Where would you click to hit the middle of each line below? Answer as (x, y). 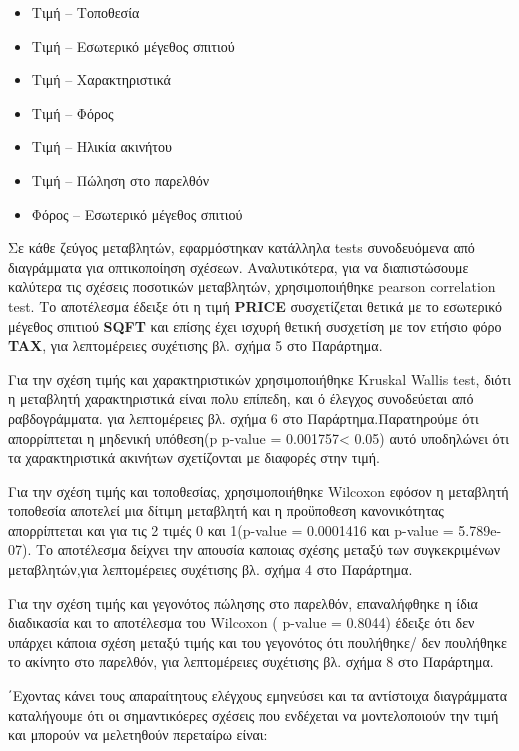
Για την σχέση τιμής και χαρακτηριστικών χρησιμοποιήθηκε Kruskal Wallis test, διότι (259, 378)
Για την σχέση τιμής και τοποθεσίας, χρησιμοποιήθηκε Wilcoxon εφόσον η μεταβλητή (258, 490)
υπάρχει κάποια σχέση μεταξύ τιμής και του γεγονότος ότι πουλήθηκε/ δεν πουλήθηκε (257, 641)
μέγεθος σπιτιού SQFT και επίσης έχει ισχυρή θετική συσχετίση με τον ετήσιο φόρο (255, 325)
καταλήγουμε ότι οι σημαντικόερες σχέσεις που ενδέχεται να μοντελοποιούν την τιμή (253, 714)
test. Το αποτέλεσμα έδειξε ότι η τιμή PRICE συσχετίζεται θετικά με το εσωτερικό (255, 305)
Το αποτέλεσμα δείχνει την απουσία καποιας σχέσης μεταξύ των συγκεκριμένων (268, 549)
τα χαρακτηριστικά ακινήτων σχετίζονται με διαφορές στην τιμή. (194, 457)
